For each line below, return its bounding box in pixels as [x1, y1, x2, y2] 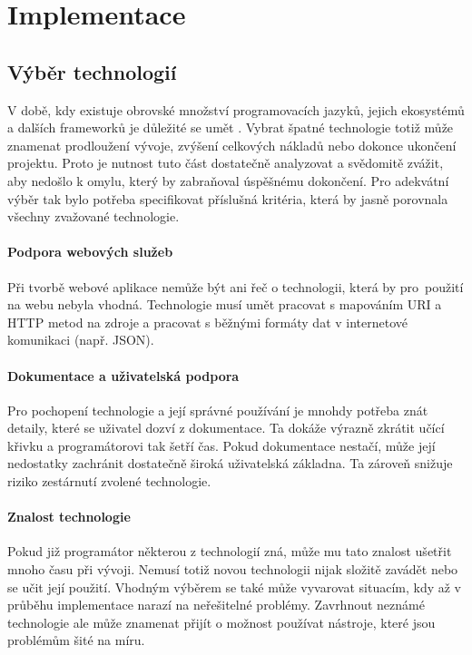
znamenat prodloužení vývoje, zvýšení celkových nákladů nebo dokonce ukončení [7, 135, 457, 154]
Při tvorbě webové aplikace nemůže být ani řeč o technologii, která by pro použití [7, 277, 464, 296]
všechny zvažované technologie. [7, 207, 180, 226]
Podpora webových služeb [7, 242, 173, 261]
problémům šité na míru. [7, 631, 145, 650]
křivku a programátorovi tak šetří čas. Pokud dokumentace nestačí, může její [7, 435, 436, 455]
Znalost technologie [7, 507, 131, 526]
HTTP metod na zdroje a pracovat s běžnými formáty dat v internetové [7, 312, 408, 331]
